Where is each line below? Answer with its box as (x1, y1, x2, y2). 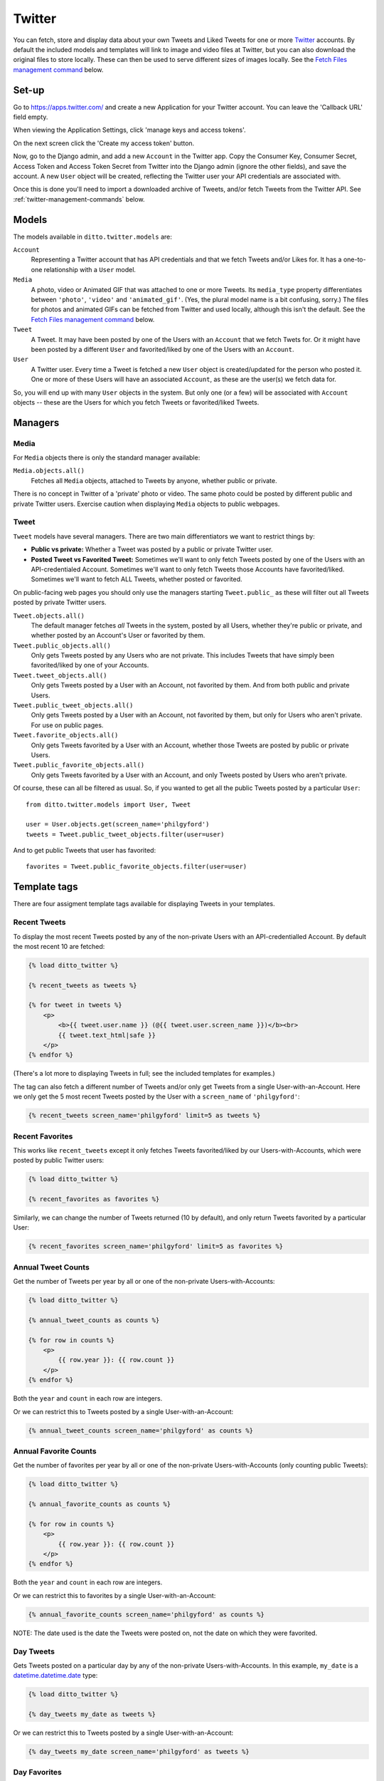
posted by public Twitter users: (13, 1156, 105, 1165)
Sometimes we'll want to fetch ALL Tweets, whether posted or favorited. (31, 575, 242, 583)
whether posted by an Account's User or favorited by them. (31, 631, 206, 640)
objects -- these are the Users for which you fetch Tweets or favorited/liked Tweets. (13, 398, 260, 406)
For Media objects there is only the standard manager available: (13, 453, 201, 462)
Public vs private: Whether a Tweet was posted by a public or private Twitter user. (31, 545, 273, 554)
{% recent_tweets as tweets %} (28, 981, 138, 990)
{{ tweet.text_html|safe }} (58, 1031, 156, 1039)
